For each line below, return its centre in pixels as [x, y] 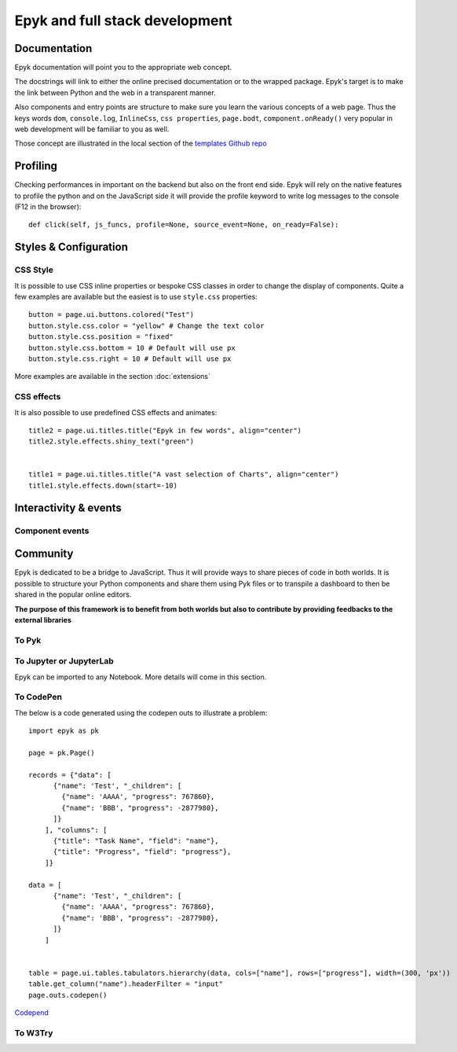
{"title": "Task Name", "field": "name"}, [136, 841]
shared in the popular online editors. [73, 594]
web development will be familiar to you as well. [92, 129]
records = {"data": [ [70, 775]
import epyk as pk [64, 731]
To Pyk [28, 640]
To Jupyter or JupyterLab [64, 661]
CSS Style [34, 270]
